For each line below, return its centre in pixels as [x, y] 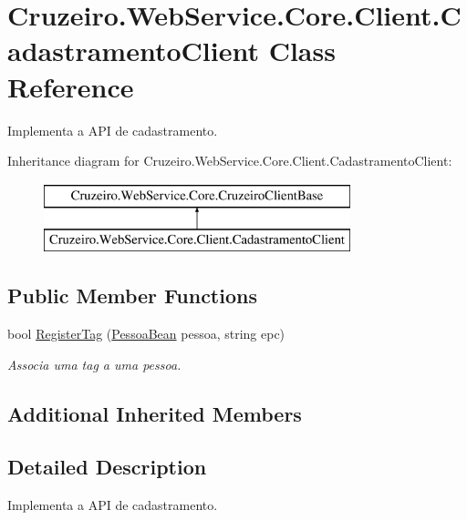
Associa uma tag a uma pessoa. [94, 364]
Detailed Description [107, 467]
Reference [71, 86]
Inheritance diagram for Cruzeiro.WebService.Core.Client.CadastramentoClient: [230, 161]
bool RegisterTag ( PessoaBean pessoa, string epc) [146, 334]
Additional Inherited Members [155, 413]
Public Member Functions [132, 296]
